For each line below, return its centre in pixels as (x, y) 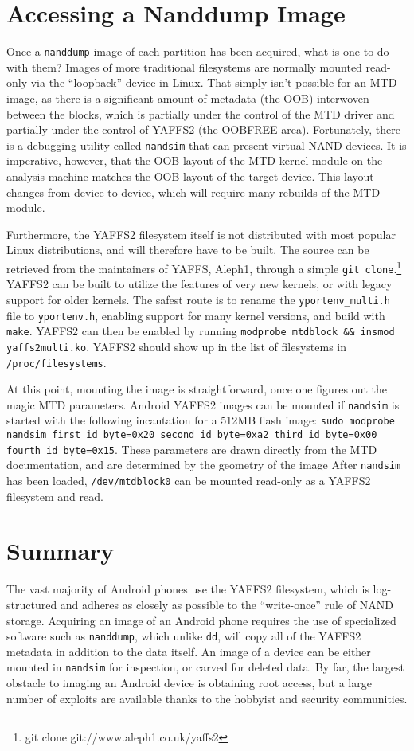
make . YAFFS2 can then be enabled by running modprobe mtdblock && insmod (201, 331)
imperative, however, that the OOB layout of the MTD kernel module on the (195, 160)
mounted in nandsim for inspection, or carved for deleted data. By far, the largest (205, 667)
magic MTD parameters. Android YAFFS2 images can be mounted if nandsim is (203, 404)
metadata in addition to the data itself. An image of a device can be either (189, 651)
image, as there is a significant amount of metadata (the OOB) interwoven (188, 98)
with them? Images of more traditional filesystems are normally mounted (184, 66)
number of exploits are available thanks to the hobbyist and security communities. (207, 698)
